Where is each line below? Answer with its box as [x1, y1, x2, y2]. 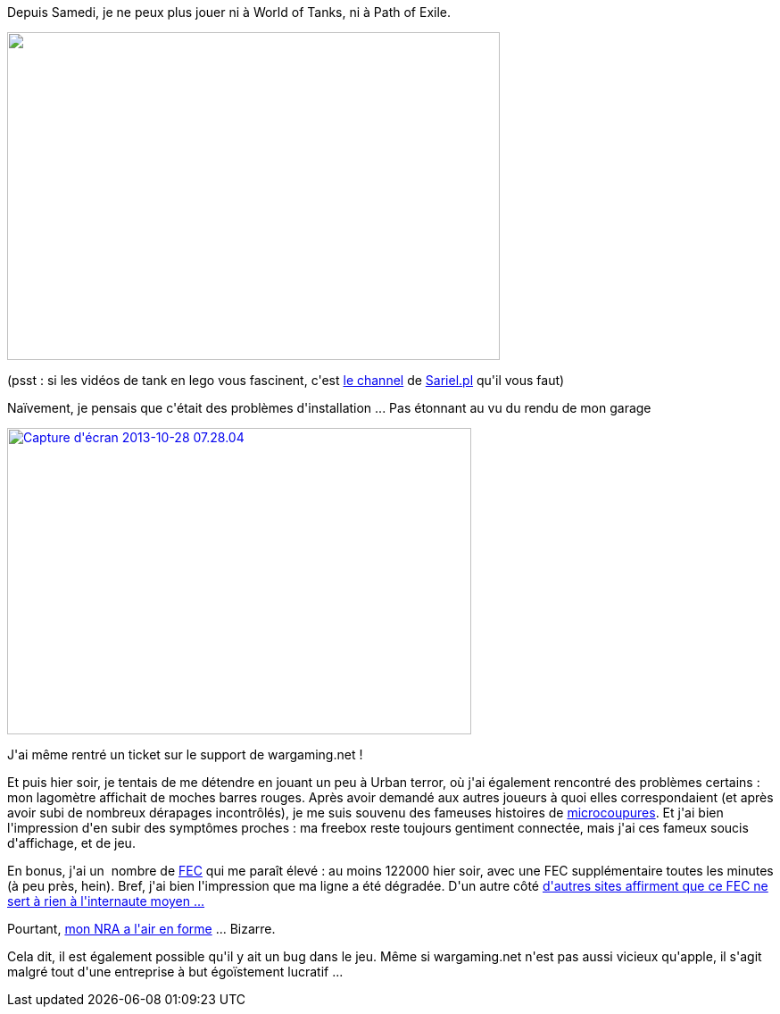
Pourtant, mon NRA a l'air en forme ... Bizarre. [7, 921, 276, 936]
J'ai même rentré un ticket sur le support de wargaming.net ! [7, 747, 363, 762]
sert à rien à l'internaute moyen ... [7, 893, 205, 909]
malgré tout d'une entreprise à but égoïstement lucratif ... [7, 964, 344, 979]
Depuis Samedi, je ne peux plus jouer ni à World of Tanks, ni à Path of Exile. [7, 4, 452, 20]
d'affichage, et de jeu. [7, 835, 136, 851]
